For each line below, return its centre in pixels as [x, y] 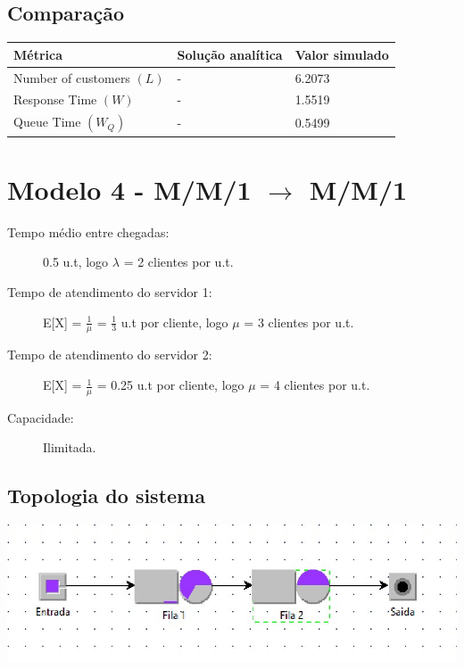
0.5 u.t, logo [76, 262]
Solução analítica [230, 54]
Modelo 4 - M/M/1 [129, 189]
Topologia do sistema [106, 496]
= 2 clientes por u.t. [178, 262]
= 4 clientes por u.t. [315, 385]
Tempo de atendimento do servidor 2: [110, 355]
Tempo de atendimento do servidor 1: [110, 292]
